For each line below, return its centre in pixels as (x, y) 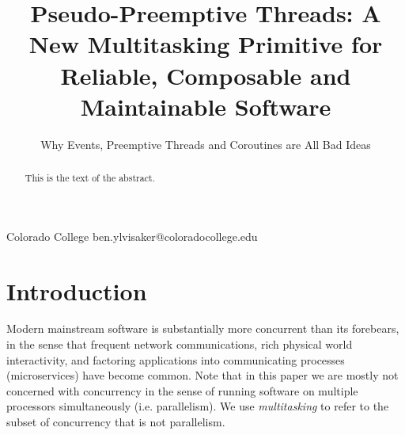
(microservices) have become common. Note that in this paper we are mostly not (202, 375)
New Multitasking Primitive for (206, 44)
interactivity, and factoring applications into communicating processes (176, 359)
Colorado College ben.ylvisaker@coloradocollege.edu (132, 236)
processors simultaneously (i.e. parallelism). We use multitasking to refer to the (198, 406)
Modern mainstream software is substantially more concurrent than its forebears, (203, 328)
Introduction (77, 290)
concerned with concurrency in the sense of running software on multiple (182, 390)
